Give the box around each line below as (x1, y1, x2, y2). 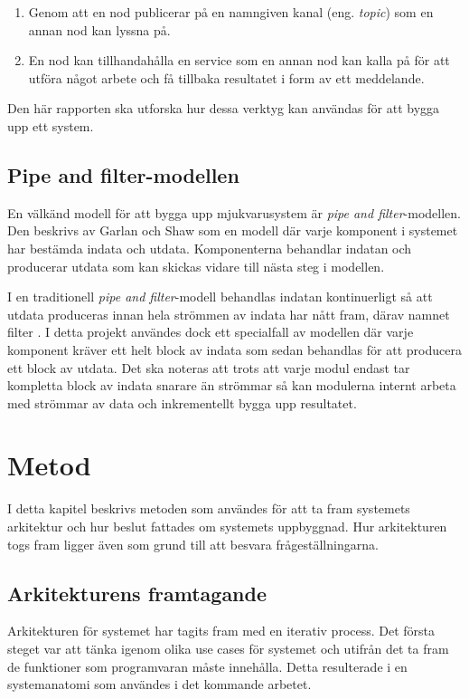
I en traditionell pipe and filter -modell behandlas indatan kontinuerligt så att (7, 287, 433, 306)
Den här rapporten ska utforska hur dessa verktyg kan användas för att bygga (7, 99, 440, 118)
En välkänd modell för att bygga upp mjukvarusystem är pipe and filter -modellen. (7, 203, 462, 222)
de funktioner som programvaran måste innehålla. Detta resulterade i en (7, 656, 408, 675)
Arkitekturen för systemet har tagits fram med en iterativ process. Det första (7, 621, 436, 640)
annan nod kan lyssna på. (28, 20, 171, 39)
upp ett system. (7, 116, 94, 135)
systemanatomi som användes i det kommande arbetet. (7, 675, 312, 694)
